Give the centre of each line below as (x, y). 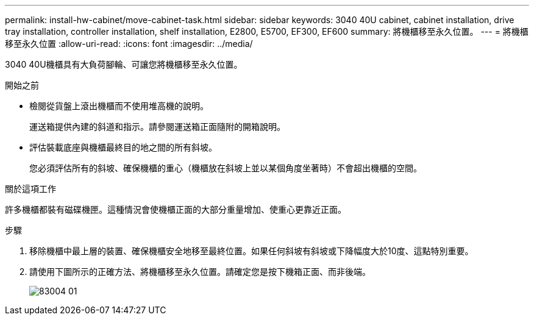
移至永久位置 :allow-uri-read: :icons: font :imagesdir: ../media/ (129, 44)
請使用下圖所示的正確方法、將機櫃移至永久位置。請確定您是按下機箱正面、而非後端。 (200, 272)
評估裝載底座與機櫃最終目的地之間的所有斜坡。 (123, 147)
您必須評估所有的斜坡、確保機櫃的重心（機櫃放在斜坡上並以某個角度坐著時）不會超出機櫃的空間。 (226, 168)
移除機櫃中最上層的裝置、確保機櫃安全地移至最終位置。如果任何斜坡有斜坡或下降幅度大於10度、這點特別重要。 (251, 251)
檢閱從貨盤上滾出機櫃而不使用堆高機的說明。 (119, 106)
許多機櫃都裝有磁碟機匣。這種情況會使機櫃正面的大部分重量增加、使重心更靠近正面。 (176, 209)
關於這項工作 (30, 189)
